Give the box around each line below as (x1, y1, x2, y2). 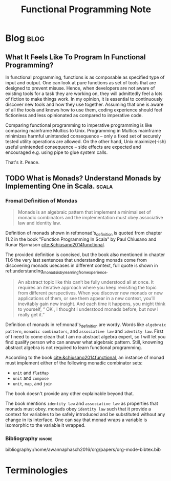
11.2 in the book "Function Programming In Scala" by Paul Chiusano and (5, 236, 157, 242)
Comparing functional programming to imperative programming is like (5, 122, 153, 128)
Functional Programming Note (20, 4, 152, 15)
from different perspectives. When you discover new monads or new (17, 290, 163, 296)
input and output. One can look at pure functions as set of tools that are (5, 80, 156, 85)
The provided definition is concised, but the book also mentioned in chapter (5, 251, 165, 258)
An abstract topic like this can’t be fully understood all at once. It (17, 279, 154, 285)
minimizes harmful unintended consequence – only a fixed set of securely (5, 133, 161, 139)
